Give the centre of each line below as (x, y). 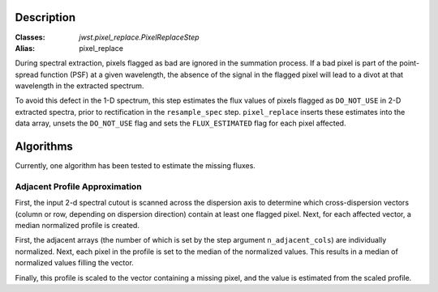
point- (409, 63)
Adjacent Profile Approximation (78, 186)
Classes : (30, 37)
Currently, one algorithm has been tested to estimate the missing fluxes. (135, 166)
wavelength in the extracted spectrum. (79, 86)
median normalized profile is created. (77, 226)
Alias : (25, 48)
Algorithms (44, 147)
